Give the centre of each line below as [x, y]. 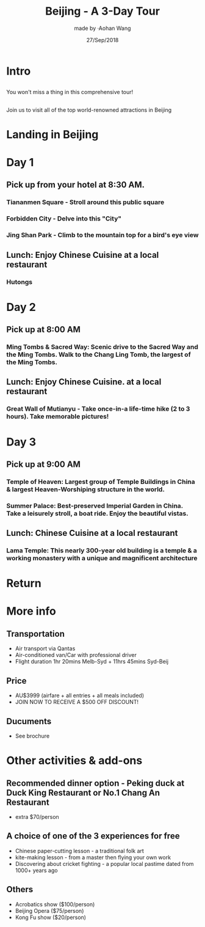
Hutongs [19, 282]
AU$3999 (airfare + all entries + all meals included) [80, 695]
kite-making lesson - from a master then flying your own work [93, 857]
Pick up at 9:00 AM [44, 464]
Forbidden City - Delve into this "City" [64, 219]
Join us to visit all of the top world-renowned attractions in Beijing [89, 110]
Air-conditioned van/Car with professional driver [76, 655]
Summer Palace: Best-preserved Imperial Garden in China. [95, 505]
